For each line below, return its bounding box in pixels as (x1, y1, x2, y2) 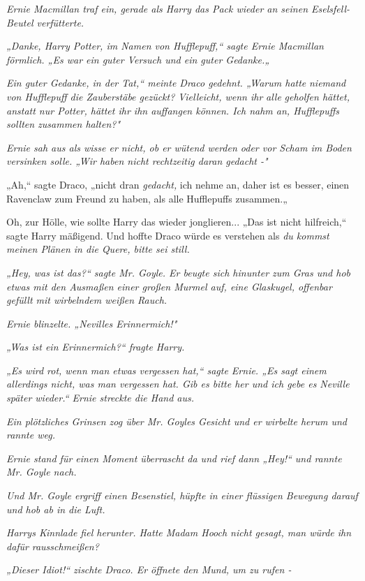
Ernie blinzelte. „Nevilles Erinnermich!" (6, 316, 177, 330)
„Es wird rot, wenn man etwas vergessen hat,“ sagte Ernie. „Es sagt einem (6, 362, 327, 377)
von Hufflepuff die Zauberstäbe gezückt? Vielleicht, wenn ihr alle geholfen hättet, (6, 89, 350, 103)
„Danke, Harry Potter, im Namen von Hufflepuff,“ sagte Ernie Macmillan (6, 38, 324, 53)
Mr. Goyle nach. (6, 464, 77, 479)
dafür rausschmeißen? (6, 538, 99, 553)
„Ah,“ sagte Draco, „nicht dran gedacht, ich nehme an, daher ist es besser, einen (6, 177, 350, 191)
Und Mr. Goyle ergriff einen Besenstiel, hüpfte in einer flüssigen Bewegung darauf (6, 488, 358, 503)
